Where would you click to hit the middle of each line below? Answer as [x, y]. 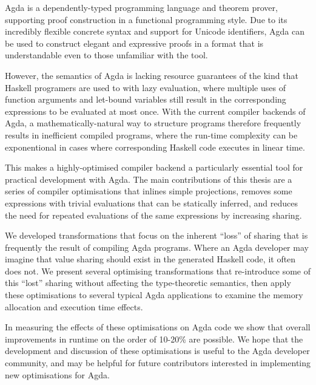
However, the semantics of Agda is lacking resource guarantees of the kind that [152, 75]
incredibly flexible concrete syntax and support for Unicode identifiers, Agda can [155, 31]
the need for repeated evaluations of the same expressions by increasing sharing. [153, 215]
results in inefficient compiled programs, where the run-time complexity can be [151, 135]
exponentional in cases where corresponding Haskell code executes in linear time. [155, 147]
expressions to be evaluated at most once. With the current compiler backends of [155, 111]
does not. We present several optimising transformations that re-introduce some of [158, 271]
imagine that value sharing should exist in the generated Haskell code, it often [150, 259]
